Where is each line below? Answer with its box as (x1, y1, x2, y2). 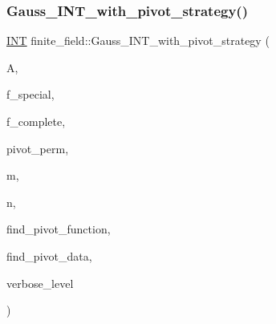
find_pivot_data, (6, 247, 92, 264)
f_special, (6, 86, 55, 103)
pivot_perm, (6, 140, 69, 156)
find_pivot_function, (6, 221, 111, 237)
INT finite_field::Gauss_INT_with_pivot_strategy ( (6, 32, 270, 49)
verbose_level (6, 274, 74, 291)
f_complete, (6, 113, 66, 129)
